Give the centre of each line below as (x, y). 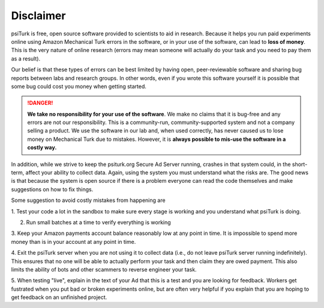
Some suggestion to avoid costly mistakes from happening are (88, 200)
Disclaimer (38, 16)
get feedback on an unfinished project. (59, 297)
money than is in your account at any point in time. (73, 241)
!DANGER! (40, 103)
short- (300, 164)
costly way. (42, 147)
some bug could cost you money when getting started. (79, 86)
